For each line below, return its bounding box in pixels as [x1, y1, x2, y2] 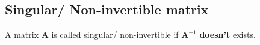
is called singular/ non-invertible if [51, 28, 179, 41]
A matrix [5, 28, 39, 41]
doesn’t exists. [199, 28, 256, 41]
